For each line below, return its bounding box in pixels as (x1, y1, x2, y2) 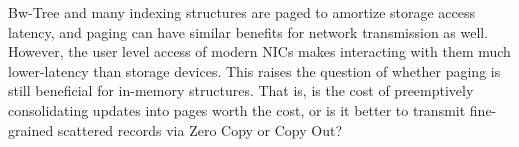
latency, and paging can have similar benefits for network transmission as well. (8, 21, 489, 42)
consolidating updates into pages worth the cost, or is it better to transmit (8, 99, 466, 120)
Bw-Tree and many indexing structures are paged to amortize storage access (8, 2, 476, 22)
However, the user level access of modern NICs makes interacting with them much (8, 41, 511, 62)
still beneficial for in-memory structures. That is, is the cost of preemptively (8, 80, 474, 101)
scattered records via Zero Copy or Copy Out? (57, 119, 343, 140)
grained (8, 119, 54, 140)
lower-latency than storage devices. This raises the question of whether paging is (8, 60, 501, 81)
